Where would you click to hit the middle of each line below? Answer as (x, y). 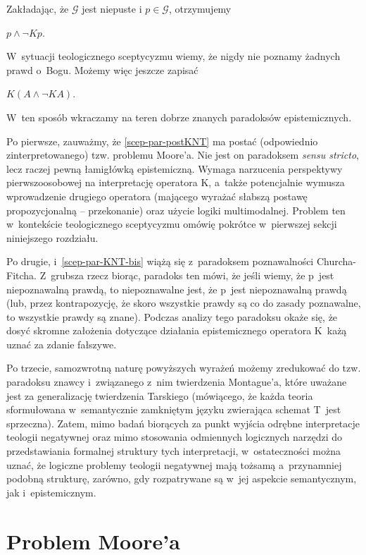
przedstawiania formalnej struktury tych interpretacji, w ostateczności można (173, 451)
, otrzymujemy (200, 8)
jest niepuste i (112, 8)
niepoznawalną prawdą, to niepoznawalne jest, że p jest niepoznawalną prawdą (177, 289)
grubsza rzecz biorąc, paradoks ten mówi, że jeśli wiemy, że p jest (193, 275)
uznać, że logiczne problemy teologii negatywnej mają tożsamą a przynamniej (174, 464)
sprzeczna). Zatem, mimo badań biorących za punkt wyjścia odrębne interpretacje (183, 423)
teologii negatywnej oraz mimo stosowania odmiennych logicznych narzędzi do (174, 437)
